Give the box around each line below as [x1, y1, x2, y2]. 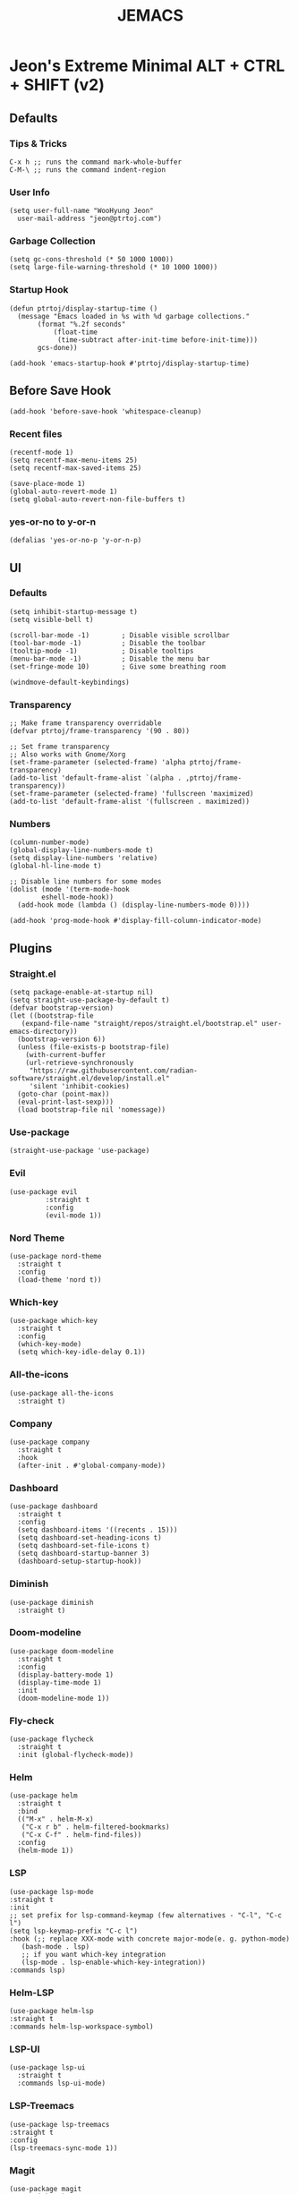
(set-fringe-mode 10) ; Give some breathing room [9, 662, 226, 671]
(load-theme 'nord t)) [17, 1276, 102, 1285]
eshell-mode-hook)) [41, 892, 115, 902]
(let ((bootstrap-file [9, 1012, 94, 1020]
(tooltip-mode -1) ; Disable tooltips [9, 646, 194, 655]
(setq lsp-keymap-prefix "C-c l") [9, 1926, 139, 1935]
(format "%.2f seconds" [37, 320, 126, 329]
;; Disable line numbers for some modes [9, 877, 163, 886]
